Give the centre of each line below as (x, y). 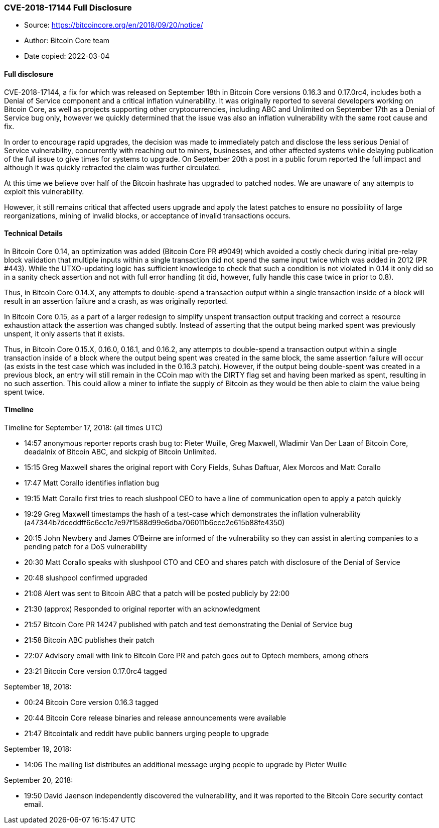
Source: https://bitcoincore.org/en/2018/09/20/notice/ (114, 25)
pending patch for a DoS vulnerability (86, 547)
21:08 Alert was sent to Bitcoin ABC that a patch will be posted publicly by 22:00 (157, 594)
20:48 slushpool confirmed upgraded (86, 578)
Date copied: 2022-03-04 (67, 56)
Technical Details (33, 233)
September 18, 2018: (38, 687)
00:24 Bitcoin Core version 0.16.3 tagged (92, 702)
